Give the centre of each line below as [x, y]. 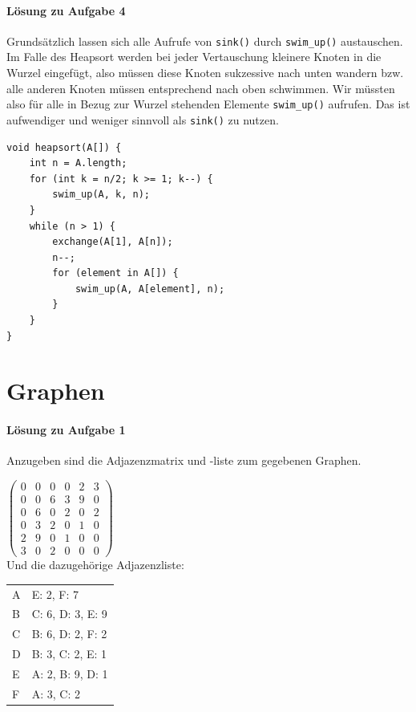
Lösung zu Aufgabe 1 [66, 430]
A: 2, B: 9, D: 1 [70, 673]
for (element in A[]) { [115, 273]
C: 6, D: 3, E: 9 [69, 614]
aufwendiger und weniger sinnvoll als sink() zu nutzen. [143, 119]
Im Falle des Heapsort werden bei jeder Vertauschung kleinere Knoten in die [194, 57]
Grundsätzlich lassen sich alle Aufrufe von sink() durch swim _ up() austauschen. [205, 41]
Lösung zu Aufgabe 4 [66, 10]
